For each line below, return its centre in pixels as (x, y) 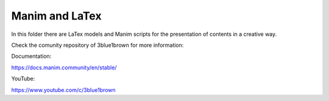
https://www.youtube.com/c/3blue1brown (63, 90)
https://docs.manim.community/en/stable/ (64, 68)
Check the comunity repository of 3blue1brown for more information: (97, 45)
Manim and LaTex (56, 16)
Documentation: (31, 56)
